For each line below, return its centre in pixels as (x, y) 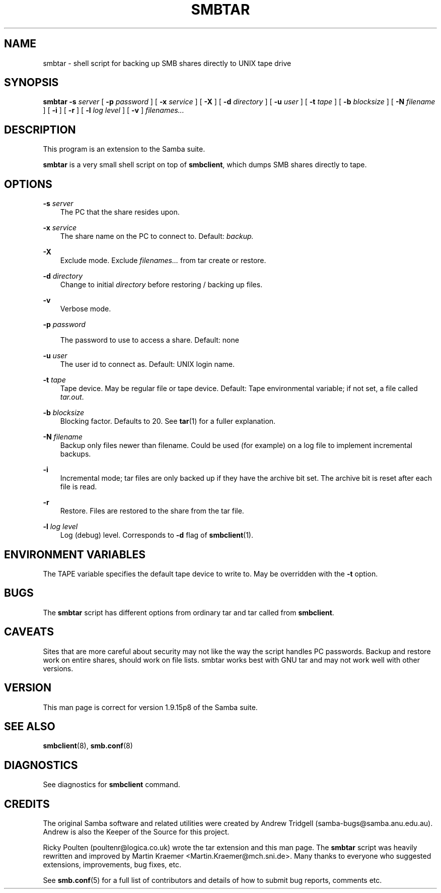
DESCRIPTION (40, 130)
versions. (58, 668)
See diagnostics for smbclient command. (112, 785)
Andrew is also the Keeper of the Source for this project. (136, 832)
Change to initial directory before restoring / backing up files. (161, 285)
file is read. (79, 487)
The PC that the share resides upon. (120, 212)
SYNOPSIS (31, 83)
